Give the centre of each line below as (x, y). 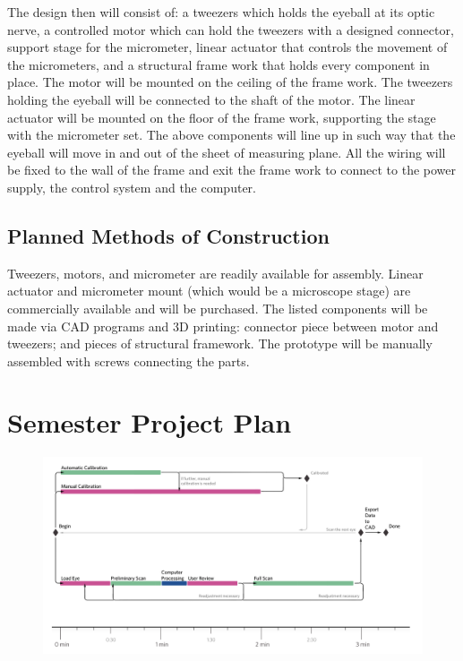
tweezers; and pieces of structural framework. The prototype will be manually (220, 343)
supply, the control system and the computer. (132, 187)
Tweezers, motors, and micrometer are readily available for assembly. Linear (215, 273)
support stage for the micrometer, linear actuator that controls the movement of (227, 47)
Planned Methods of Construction (168, 235)
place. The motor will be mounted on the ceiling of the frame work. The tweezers (230, 82)
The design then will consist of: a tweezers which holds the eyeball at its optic (221, 12)
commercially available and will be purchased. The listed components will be (218, 308)
